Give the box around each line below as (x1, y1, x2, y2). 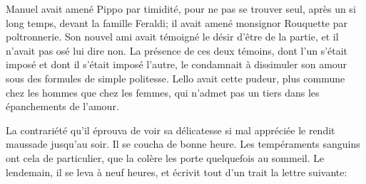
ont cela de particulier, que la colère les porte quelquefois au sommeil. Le (6, 150, 325, 165)
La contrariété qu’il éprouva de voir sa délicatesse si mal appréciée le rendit (6, 122, 335, 137)
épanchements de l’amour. (6, 99, 119, 114)
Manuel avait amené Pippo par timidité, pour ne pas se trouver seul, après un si (6, 1, 356, 16)
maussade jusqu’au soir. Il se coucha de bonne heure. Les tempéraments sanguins (6, 136, 360, 151)
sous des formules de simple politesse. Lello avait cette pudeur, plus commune (6, 70, 345, 85)
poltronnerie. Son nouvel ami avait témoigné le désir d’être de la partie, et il (6, 29, 339, 44)
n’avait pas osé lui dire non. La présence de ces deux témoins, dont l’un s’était (6, 43, 348, 58)
